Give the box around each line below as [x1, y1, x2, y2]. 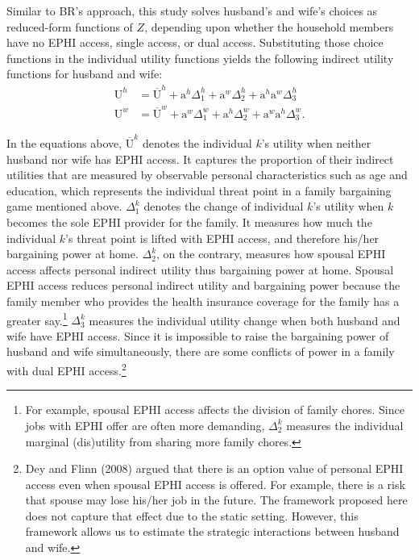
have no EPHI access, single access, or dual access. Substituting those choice [6, 34, 384, 51]
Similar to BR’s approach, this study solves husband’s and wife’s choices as [6, 2, 378, 19]
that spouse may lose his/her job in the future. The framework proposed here [25, 491, 408, 508]
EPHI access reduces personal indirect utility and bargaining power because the [6, 277, 400, 294]
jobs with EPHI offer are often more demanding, [25, 416, 265, 433]
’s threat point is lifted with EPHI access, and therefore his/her [65, 229, 380, 246]
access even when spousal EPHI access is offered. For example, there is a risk [25, 475, 405, 492]
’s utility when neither [261, 135, 371, 152]
